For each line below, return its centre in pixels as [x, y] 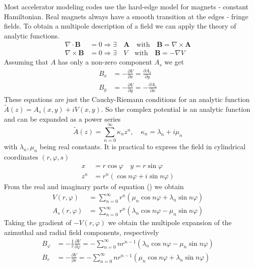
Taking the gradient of [38, 222]
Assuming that [26, 62]
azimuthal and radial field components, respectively [81, 232]
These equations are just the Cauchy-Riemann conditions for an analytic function [127, 99]
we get [174, 62]
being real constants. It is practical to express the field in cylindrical [143, 147]
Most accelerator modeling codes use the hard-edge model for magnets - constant [126, 6]
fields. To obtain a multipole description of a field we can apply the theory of [120, 26]
